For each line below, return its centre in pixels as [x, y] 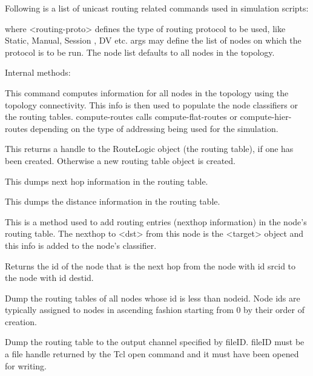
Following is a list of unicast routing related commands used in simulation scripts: [157, 8]
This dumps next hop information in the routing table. [107, 181]
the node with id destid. [49, 278]
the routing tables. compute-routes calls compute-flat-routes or [121, 117]
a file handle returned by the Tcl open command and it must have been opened [152, 354]
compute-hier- [266, 117]
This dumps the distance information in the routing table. [113, 201]
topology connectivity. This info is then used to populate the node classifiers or [151, 104]
